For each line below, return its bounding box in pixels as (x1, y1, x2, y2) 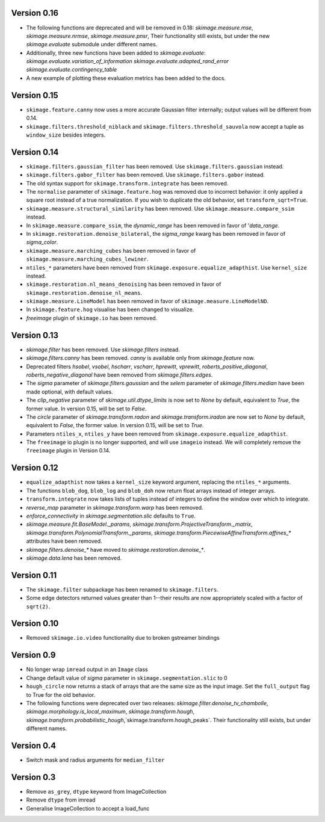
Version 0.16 (11, 8, 59, 18)
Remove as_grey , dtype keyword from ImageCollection (26, 788, 167, 795)
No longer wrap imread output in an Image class (26, 666, 148, 673)
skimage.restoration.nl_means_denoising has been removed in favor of (26, 280, 221, 288)
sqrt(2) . (26, 602, 51, 610)
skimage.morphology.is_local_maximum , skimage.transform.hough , (26, 708, 195, 715)
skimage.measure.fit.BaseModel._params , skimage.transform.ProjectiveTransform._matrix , (26, 521, 253, 528)
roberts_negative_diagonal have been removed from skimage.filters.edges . (26, 371, 213, 379)
